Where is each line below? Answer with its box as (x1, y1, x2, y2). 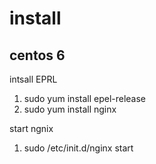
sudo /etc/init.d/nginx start (23, 142, 134, 154)
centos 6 (9, 47, 66, 64)
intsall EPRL (9, 73, 58, 85)
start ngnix (9, 123, 54, 134)
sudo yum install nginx (23, 103, 117, 115)
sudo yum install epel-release (23, 93, 147, 104)
